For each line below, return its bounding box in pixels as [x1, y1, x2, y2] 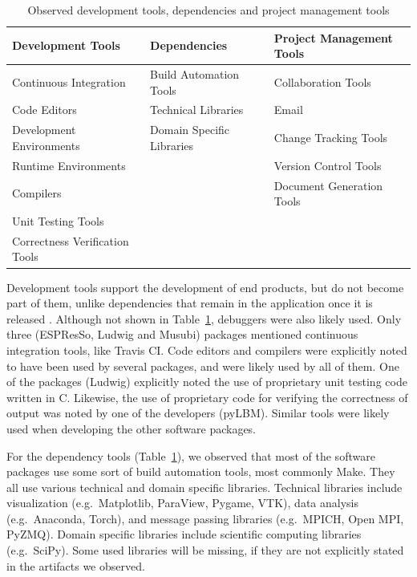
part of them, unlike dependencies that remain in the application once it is [6, 295, 373, 311]
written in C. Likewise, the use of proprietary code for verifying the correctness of [6, 388, 408, 405]
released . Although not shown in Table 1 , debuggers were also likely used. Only [6, 310, 402, 327]
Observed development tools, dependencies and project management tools [27, 2, 390, 18]
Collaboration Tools [273, 73, 371, 90]
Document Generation [273, 177, 383, 193]
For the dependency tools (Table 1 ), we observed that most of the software [6, 447, 375, 464]
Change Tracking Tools [273, 129, 388, 146]
